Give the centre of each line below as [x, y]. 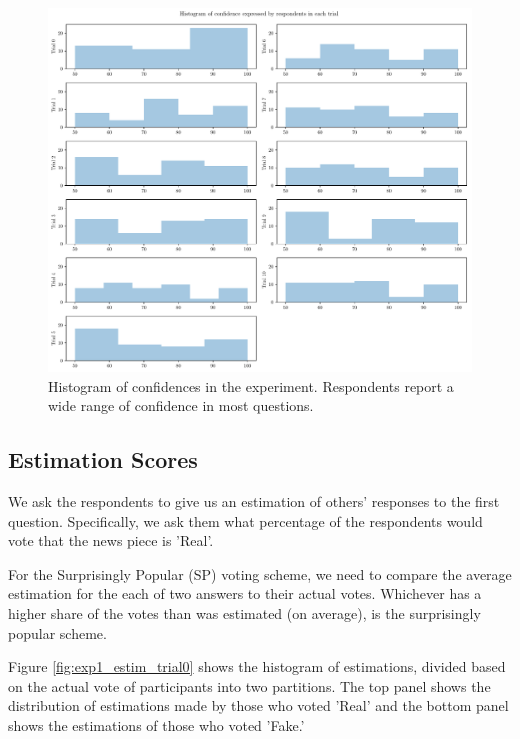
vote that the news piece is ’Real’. [111, 540]
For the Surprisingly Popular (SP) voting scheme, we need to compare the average [260, 573]
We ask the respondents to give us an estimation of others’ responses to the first [254, 500]
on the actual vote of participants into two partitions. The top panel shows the [249, 685]
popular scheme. [57, 632]
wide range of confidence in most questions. [181, 405]
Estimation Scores [103, 459]
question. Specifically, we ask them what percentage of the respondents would [245, 520]
